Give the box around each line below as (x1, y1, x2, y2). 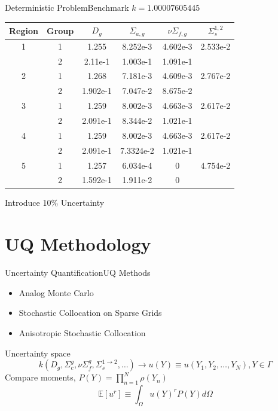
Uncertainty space (5, 346, 71, 359)
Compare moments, (5, 371, 76, 383)
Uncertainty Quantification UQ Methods (5, 266, 151, 279)
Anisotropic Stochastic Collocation (19, 326, 146, 339)
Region (9, 24, 38, 36)
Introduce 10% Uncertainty (5, 196, 105, 209)
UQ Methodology (5, 232, 151, 256)
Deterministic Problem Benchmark (5, 1, 129, 13)
